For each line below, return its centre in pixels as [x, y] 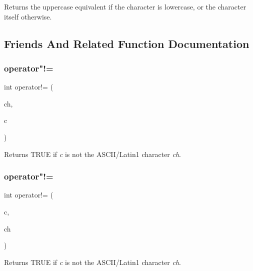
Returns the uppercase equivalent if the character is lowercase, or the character [125, 6]
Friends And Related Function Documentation [127, 43]
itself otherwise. [28, 16]
